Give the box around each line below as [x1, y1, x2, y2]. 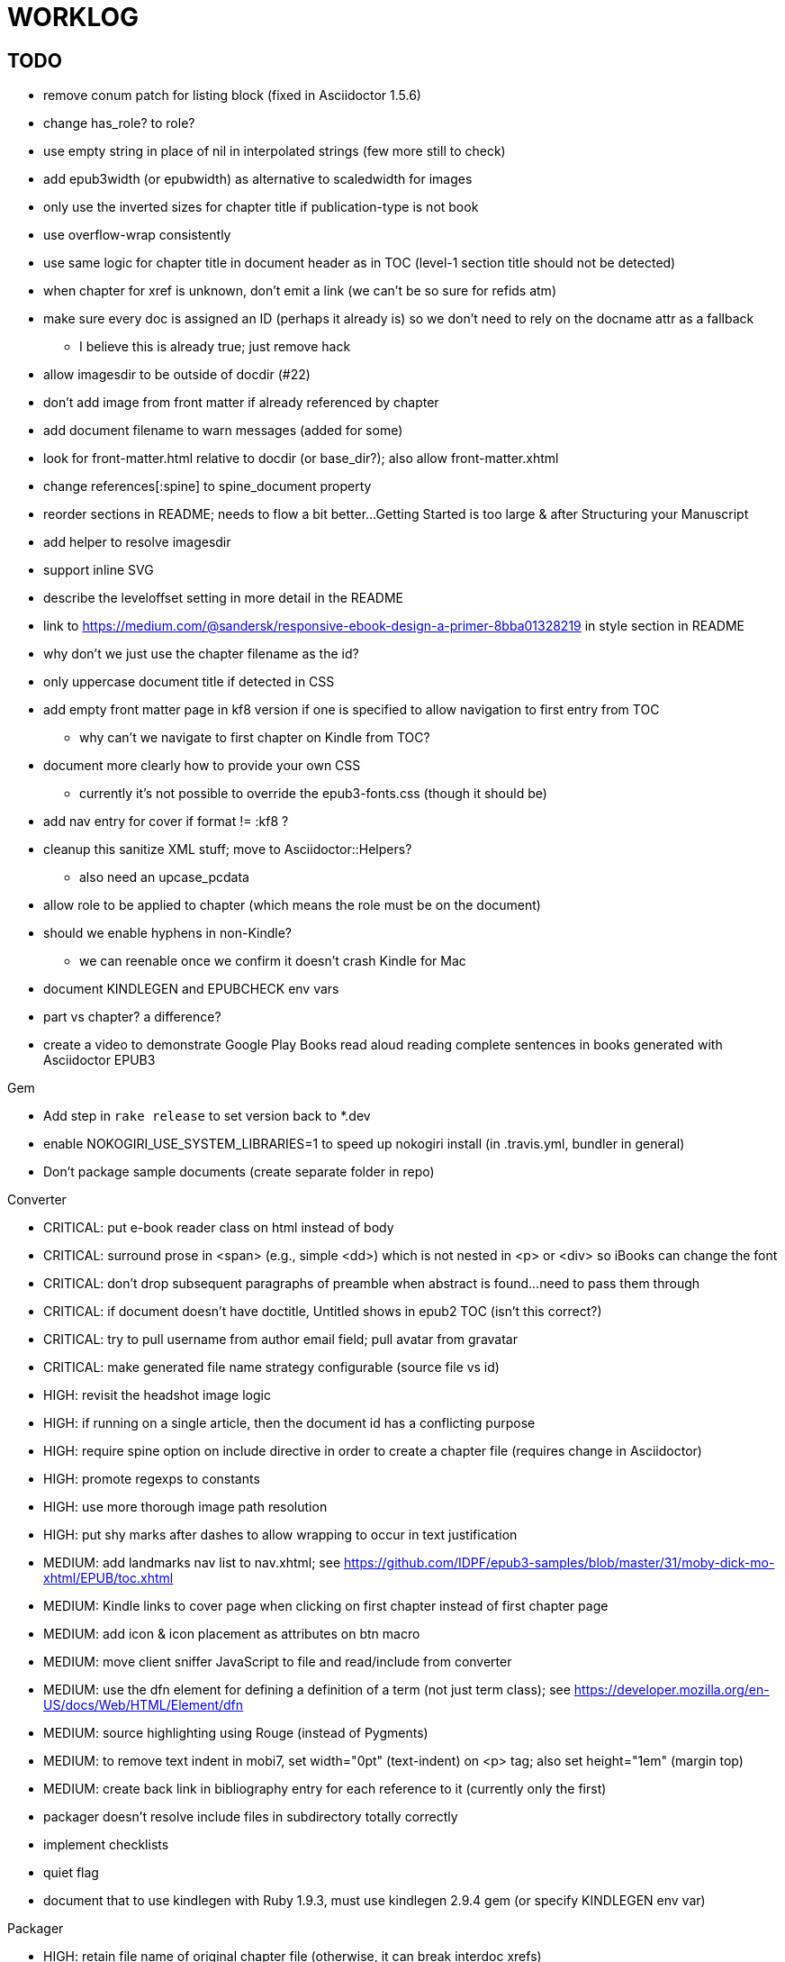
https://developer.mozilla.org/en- [573, 1682, 770, 1698]
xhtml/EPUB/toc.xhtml [43, 1570, 174, 1586]
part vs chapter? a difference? [43, 1009, 221, 1025]
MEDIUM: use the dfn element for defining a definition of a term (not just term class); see [43, 1682, 571, 1698]
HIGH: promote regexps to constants [43, 1471, 260, 1487]
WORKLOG [7, 2, 140, 32]
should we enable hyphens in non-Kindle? [43, 925, 293, 941]
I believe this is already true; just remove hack [79, 339, 351, 355]
